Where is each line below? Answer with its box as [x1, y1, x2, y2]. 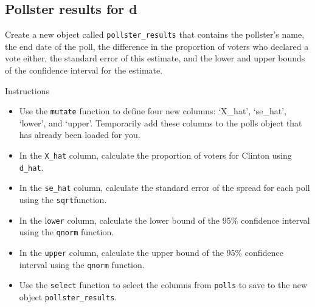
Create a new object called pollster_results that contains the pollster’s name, [5, 28, 305, 41]
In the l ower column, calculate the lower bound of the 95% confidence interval [19, 213, 310, 226]
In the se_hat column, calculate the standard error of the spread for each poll [19, 181, 310, 194]
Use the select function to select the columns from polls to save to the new [19, 278, 308, 291]
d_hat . [19, 160, 44, 173]
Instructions [5, 84, 49, 97]
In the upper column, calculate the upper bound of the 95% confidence [19, 246, 283, 259]
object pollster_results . [19, 290, 117, 303]
